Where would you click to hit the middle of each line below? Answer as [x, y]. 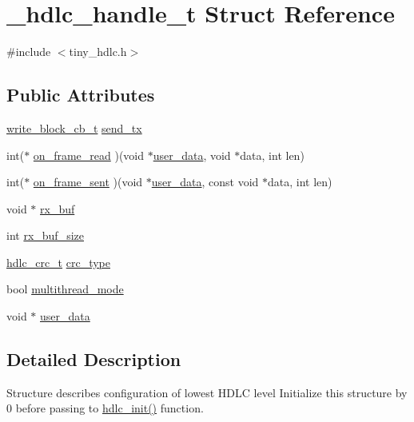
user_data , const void [205, 182]
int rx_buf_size [45, 235]
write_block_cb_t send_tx [74, 127]
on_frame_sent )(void [88, 182]
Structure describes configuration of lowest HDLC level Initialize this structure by [207, 392]
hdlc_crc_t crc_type [58, 262]
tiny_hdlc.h [98, 52]
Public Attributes [81, 95]
